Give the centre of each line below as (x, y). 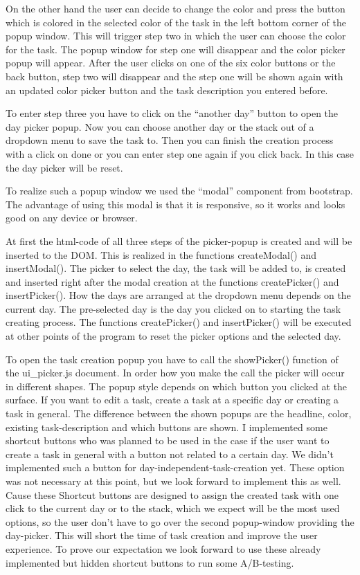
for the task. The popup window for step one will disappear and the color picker (175, 49)
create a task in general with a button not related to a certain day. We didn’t (170, 454)
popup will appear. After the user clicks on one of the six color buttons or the (171, 63)
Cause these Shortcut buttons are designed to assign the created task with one (172, 494)
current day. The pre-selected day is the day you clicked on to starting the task (173, 308)
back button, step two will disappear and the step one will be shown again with (174, 76)
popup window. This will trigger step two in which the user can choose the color (176, 36)
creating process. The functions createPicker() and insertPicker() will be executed (179, 322)
